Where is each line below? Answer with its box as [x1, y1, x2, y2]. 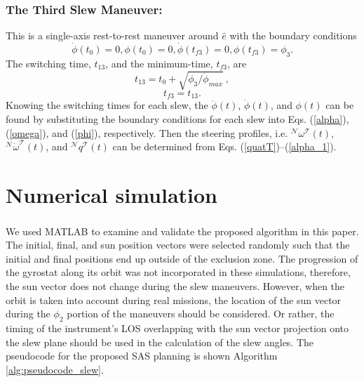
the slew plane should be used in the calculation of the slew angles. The [6, 334, 314, 349]
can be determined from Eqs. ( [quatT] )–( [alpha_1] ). [112, 139, 337, 154]
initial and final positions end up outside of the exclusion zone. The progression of [6, 251, 358, 265]
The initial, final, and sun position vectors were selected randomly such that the [6, 237, 350, 252]
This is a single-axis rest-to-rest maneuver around [6, 28, 219, 43]
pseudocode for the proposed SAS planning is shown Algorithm [6, 348, 278, 363]
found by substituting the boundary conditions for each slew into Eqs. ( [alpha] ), [6, 112, 349, 126]
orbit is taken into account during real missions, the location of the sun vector [6, 292, 342, 307]
